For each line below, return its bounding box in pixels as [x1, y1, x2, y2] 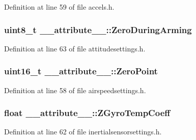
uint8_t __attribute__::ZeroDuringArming [4, 23, 192, 36]
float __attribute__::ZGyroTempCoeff [4, 106, 171, 119]
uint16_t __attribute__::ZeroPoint [4, 65, 158, 77]
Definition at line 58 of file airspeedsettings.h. [4, 85, 146, 95]
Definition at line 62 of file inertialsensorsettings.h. [4, 126, 162, 137]
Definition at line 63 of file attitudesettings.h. [4, 43, 146, 53]
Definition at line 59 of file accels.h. [4, 2, 115, 12]
